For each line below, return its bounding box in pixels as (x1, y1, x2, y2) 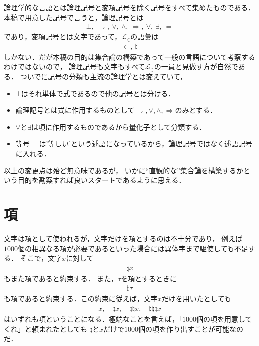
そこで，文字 (20, 253, 62, 263)
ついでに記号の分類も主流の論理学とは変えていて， (20, 71, 187, 82)
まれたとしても (38, 323, 87, 334)
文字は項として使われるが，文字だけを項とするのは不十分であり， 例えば (4, 233, 243, 243)
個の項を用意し (196, 313, 245, 324)
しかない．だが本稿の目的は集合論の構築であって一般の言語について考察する (4, 51, 255, 62)
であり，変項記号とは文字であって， (4, 31, 122, 42)
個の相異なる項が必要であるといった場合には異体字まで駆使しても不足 (18, 243, 248, 253)
